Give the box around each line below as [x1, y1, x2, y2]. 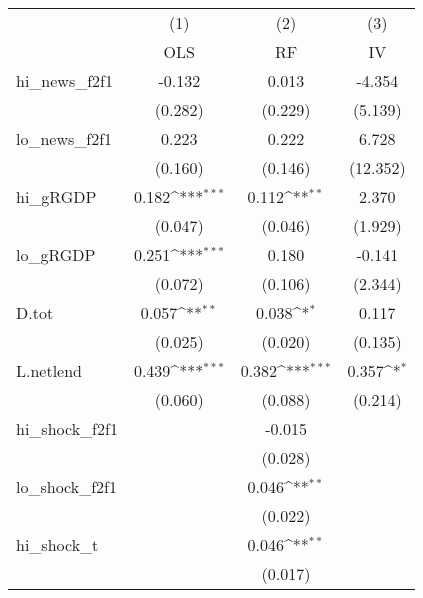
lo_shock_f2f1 [16, 475, 117, 498]
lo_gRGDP [16, 243, 96, 266]
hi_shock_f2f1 [16, 417, 118, 440]
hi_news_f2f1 [16, 69, 113, 92]
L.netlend [16, 359, 83, 382]
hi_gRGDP [16, 185, 97, 208]
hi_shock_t [16, 533, 99, 556]
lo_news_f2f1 [16, 127, 113, 150]
